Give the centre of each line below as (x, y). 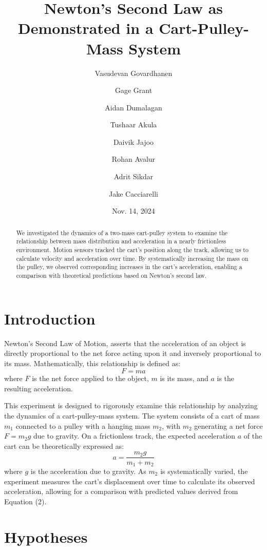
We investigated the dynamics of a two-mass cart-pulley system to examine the (122, 232)
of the (253, 436)
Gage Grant (133, 90)
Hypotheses (46, 536)
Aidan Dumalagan (133, 107)
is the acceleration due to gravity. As (88, 471)
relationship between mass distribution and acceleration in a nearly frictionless (121, 241)
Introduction (50, 318)
